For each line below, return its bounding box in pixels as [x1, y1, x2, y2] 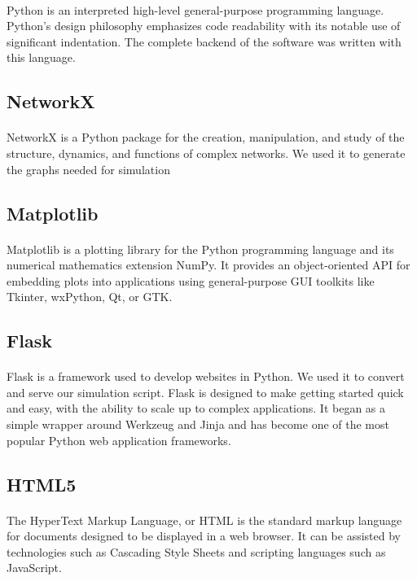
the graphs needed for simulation [7, 160, 170, 177]
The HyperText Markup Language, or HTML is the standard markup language [7, 511, 402, 528]
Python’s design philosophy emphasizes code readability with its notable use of [7, 17, 401, 34]
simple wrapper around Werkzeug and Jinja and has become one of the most [7, 416, 389, 433]
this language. [7, 49, 76, 66]
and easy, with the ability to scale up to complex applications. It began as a [7, 400, 386, 417]
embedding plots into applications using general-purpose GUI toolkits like [7, 272, 375, 289]
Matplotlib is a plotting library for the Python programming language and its [7, 240, 394, 257]
